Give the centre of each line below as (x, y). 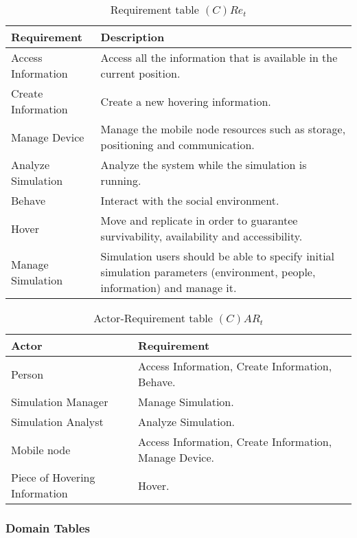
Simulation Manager (60, 402)
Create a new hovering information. (186, 101)
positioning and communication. (177, 145)
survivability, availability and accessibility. (201, 236)
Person (27, 374)
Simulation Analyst (57, 422)
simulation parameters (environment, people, (208, 272)
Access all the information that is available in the (219, 57)
